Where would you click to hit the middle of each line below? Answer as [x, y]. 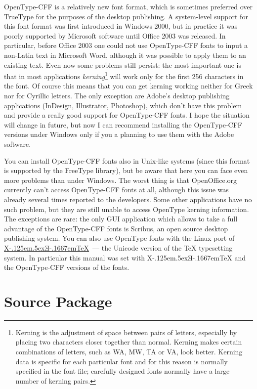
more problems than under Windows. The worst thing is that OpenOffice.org [121, 180]
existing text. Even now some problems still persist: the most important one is [123, 65]
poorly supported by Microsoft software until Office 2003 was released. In [115, 35]
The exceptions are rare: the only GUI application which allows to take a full [121, 219]
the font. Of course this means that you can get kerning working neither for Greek [128, 86]
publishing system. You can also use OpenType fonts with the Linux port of [119, 238]
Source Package [58, 301]
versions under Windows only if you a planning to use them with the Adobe [119, 134]
